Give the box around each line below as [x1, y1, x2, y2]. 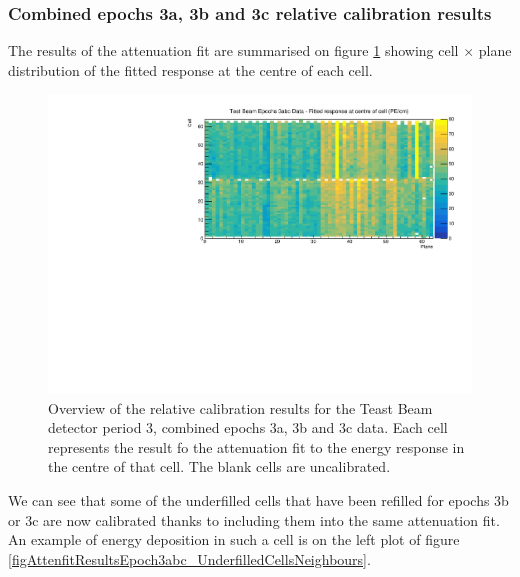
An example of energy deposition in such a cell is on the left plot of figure [8, 529, 460, 550]
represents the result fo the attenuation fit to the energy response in [48, 436, 465, 457]
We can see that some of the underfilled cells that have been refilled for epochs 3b [8, 490, 509, 511]
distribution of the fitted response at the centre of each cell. [8, 59, 373, 80]
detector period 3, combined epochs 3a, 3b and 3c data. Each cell [48, 417, 448, 438]
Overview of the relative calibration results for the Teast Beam [48, 397, 433, 418]
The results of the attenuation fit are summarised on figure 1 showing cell [8, 40, 459, 61]
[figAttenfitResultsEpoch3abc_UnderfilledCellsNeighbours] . [8, 548, 371, 569]
